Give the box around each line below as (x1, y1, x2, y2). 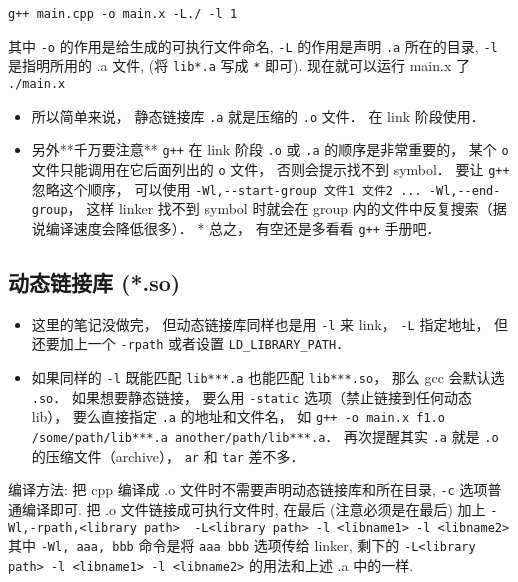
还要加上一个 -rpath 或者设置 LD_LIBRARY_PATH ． (31, 333, 351, 354)
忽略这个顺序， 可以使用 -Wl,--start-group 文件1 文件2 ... (31, 178, 422, 199)
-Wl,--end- (428, 183, 501, 198)
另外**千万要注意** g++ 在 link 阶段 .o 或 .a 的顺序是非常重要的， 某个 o (31, 139, 509, 160)
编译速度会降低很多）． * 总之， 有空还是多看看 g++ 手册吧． (45, 217, 441, 238)
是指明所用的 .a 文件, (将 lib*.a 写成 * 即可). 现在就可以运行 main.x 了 (8, 55, 470, 76)
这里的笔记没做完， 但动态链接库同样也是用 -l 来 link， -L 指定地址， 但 (31, 313, 509, 334)
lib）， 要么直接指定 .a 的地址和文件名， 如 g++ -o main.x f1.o (31, 406, 445, 427)
